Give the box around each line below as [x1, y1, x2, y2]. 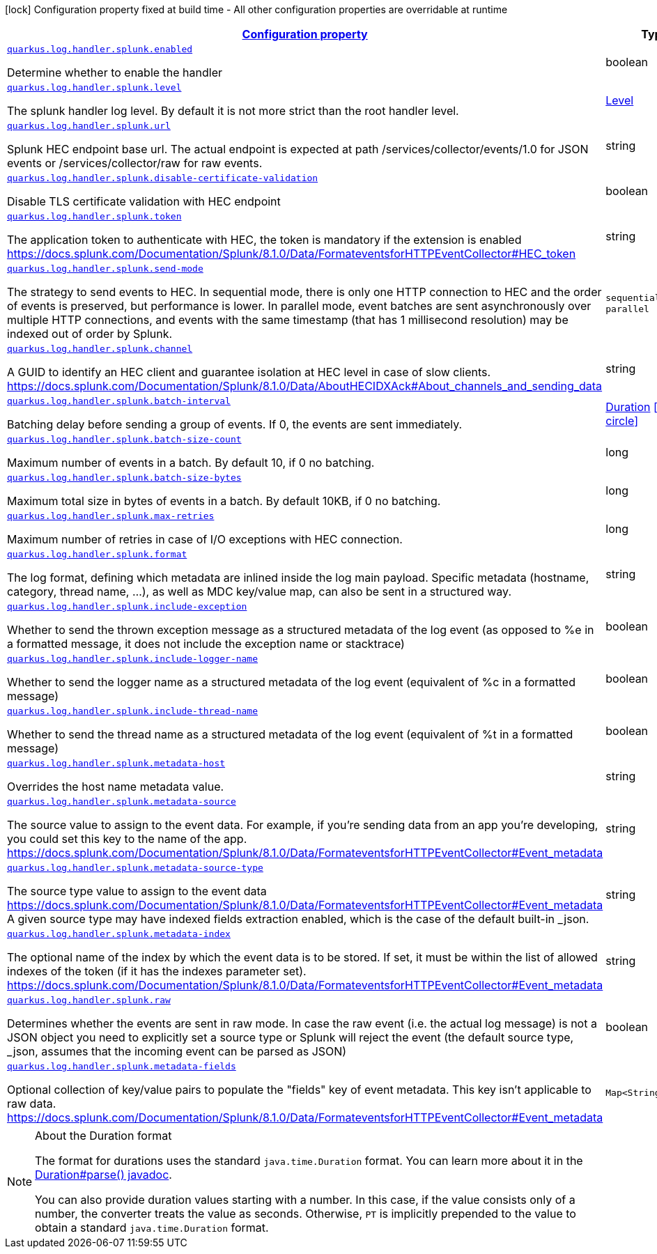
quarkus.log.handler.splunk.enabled [7, 44, 193, 54]
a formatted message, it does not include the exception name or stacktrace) [7, 637, 405, 651]
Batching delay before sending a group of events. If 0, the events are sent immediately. [7, 417, 463, 431]
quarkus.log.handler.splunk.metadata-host [7, 758, 226, 768]
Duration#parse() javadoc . [35, 1168, 172, 1182]
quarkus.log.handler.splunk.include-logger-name [7, 653, 258, 664]
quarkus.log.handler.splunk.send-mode [7, 263, 203, 274]
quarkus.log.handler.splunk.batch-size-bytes [7, 472, 242, 483]
